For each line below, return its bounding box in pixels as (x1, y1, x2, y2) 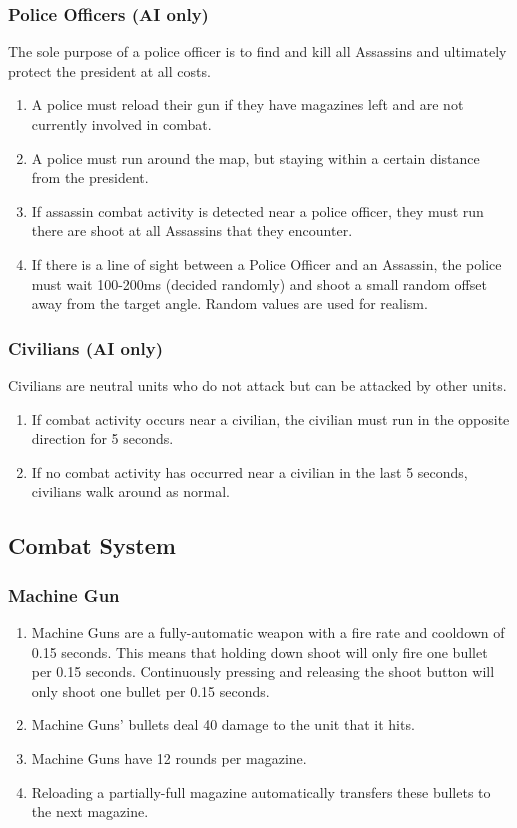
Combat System (8, 530, 176, 561)
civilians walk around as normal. (31, 481, 230, 502)
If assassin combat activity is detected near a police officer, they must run (31, 200, 484, 221)
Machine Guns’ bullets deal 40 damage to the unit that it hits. (31, 714, 415, 735)
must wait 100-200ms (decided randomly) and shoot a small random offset (31, 273, 487, 294)
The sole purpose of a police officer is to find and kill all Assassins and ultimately (8, 41, 507, 62)
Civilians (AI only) (8, 335, 163, 360)
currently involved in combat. (31, 114, 212, 134)
